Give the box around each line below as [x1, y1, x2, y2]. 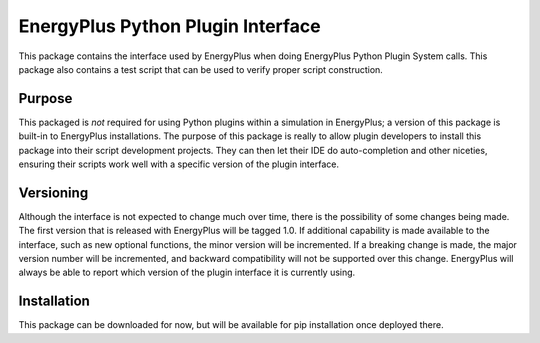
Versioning [18, 184, 89, 201]
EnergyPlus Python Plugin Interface [18, 15, 321, 37]
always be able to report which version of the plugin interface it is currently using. [18, 266, 356, 279]
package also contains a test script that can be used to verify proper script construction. [18, 63, 384, 75]
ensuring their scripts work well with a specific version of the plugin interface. [18, 158, 340, 170]
